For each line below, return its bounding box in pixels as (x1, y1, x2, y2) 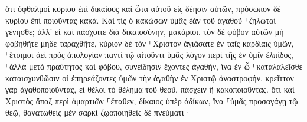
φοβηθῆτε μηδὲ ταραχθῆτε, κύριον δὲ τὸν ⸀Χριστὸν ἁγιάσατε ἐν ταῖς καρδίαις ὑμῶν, (5, 37, 294, 49)
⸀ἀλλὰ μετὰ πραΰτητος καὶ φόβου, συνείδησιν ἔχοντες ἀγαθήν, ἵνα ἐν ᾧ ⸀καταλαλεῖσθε (5, 60, 303, 72)
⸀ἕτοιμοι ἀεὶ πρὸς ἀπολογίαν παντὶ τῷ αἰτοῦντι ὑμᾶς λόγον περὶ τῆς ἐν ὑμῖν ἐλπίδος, (5, 48, 293, 61)
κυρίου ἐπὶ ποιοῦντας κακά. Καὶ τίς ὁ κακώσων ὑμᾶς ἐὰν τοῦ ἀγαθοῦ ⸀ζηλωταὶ (5, 14, 276, 26)
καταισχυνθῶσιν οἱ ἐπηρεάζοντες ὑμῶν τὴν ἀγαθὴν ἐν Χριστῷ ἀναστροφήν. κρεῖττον (5, 71, 294, 84)
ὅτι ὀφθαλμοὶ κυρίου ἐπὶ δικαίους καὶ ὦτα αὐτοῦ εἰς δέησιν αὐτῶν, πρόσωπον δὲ (5, 2, 281, 14)
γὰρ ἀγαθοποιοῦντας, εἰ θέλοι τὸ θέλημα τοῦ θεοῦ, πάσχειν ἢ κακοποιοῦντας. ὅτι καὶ (5, 83, 295, 95)
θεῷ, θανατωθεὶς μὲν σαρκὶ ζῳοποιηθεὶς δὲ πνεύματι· (5, 106, 191, 118)
